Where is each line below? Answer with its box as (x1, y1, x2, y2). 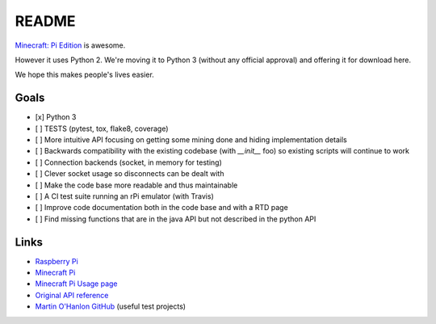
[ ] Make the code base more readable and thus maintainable (35, 180, 238, 190)
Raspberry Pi (35, 256, 78, 266)
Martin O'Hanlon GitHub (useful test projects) (35, 301, 186, 311)
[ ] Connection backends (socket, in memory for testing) (35, 158, 222, 167)
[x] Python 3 (35, 112, 77, 122)
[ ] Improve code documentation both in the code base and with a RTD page (35, 203, 288, 212)
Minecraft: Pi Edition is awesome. (15, 40, 126, 50)
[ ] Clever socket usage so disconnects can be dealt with (35, 169, 224, 179)
